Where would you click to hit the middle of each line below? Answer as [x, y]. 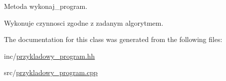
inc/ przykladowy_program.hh [50, 56]
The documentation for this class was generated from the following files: [113, 39]
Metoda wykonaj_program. [46, 6]
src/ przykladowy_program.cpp [51, 72]
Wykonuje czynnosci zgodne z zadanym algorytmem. [84, 22]
